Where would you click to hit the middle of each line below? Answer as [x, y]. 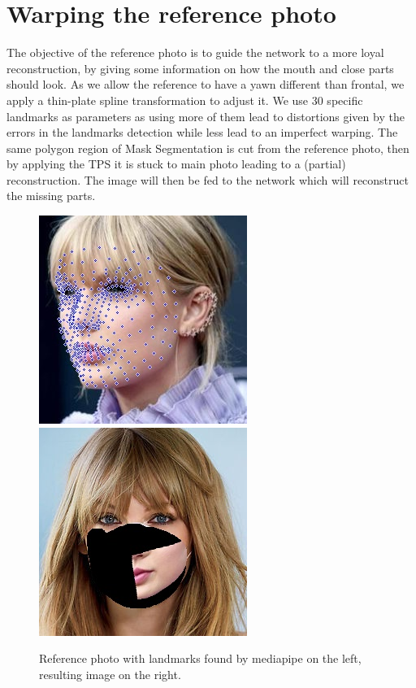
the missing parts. [51, 196]
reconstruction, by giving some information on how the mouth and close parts [200, 68]
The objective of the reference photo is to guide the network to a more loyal [195, 52]
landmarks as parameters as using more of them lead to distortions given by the [206, 116]
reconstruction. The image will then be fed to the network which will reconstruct [208, 179]
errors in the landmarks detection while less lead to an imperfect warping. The [202, 132]
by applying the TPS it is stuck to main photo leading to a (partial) [176, 164]
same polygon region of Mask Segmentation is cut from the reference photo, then [208, 148]
